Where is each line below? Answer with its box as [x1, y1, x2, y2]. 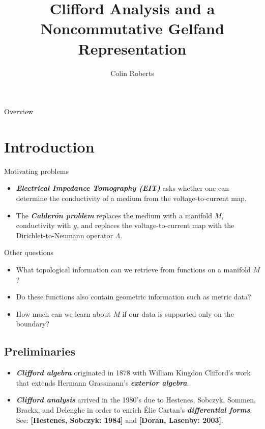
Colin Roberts [110, 67, 154, 78]
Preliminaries [4, 343, 76, 359]
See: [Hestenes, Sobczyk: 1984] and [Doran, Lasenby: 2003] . [16, 414, 223, 425]
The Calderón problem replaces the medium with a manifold [16, 210, 212, 220]
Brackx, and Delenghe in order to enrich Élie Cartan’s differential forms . [16, 404, 252, 415]
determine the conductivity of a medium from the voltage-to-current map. [16, 193, 247, 203]
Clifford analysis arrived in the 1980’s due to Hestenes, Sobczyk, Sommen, [16, 394, 256, 405]
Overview [4, 106, 34, 117]
